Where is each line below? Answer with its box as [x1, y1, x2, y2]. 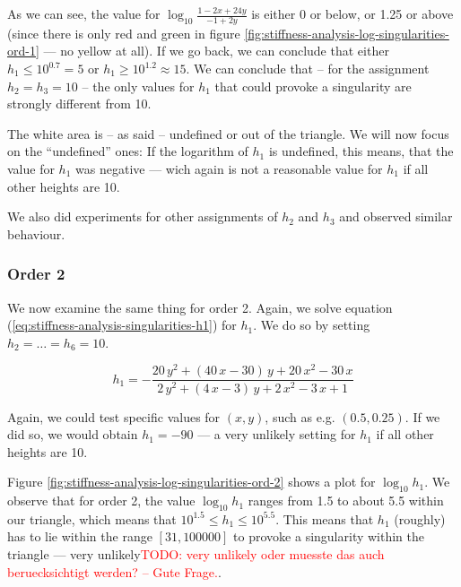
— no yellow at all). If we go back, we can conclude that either [43, 41, 389, 60]
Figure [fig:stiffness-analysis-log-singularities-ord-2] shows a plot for [7, 472, 376, 491]
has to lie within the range [7, 527, 152, 546]
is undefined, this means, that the [268, 142, 454, 160]
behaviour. [7, 224, 65, 243]
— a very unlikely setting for [197, 425, 356, 444]
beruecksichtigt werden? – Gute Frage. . [7, 562, 222, 581]
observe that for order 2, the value [7, 491, 196, 510]
